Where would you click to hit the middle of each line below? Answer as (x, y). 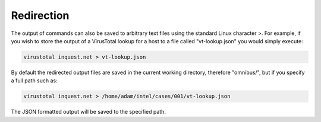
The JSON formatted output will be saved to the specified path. (89, 112)
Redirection (40, 15)
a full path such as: (34, 81)
